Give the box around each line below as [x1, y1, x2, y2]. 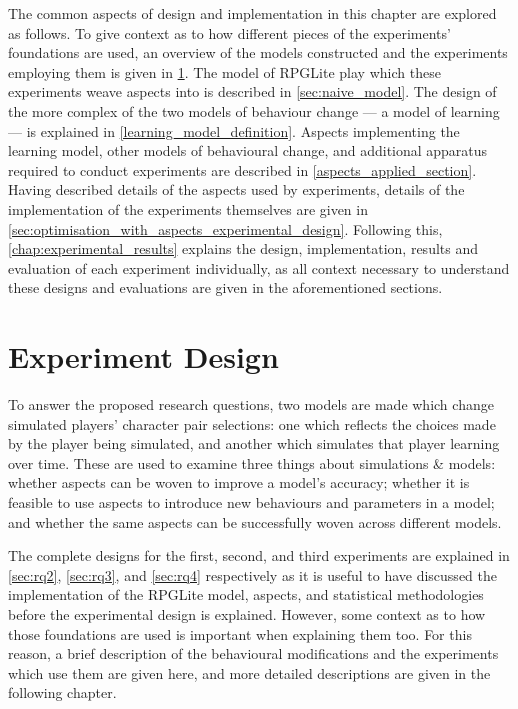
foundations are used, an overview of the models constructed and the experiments [8, 42, 508, 63]
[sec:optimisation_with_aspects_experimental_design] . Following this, [8, 218, 443, 239]
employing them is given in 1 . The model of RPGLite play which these [8, 61, 441, 82]
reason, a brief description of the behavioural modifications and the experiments [8, 643, 499, 664]
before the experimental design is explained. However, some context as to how [8, 603, 486, 624]
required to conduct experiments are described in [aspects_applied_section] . [8, 159, 477, 180]
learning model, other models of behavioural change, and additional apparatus [8, 140, 488, 161]
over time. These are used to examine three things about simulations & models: [8, 452, 496, 473]
